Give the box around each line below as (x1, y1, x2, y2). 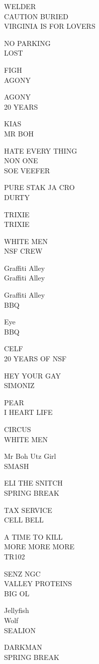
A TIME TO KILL (4, 531, 63, 542)
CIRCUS (4, 424, 31, 434)
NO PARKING (4, 37, 51, 48)
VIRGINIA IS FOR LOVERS (4, 21, 95, 31)
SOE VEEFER (4, 165, 50, 175)
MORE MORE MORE (4, 541, 75, 552)
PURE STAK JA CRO (4, 182, 75, 193)
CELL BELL (4, 514, 44, 525)
